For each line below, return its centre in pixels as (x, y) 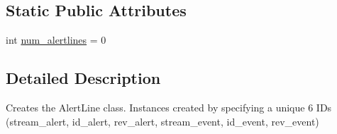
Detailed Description (83, 78)
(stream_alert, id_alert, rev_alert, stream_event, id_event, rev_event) (162, 121)
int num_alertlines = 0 (56, 40)
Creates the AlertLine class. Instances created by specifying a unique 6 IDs (169, 107)
